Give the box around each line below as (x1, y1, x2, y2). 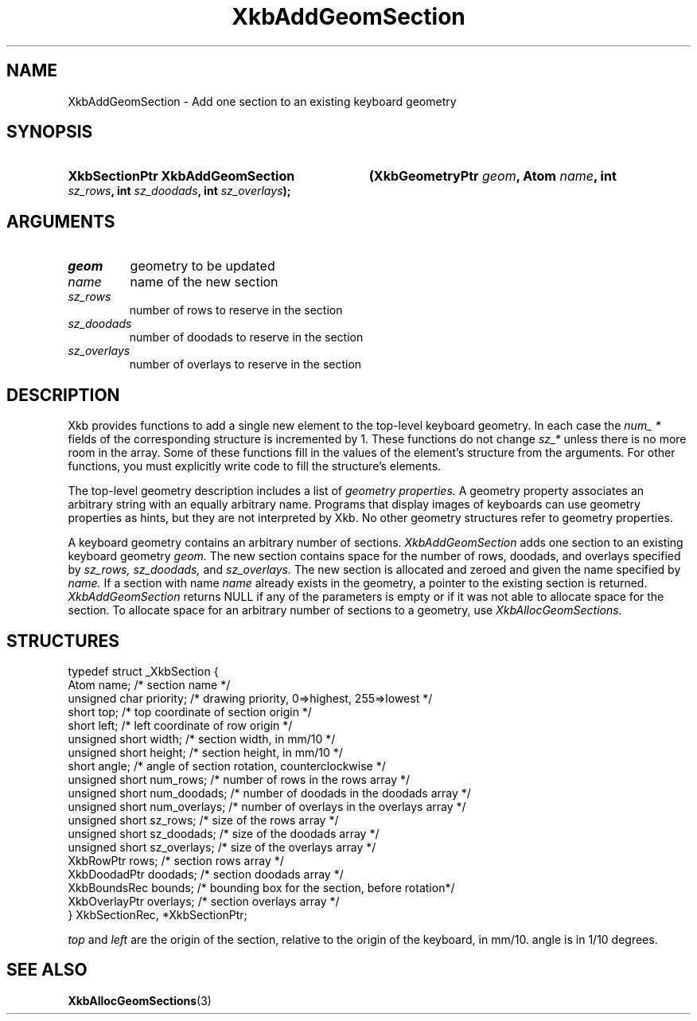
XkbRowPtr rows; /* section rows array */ (68, 853, 284, 867)
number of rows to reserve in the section (129, 303, 343, 318)
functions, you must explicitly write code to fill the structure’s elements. (68, 459, 442, 473)
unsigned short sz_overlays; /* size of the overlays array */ (68, 840, 376, 854)
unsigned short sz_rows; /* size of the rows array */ (68, 813, 339, 827)
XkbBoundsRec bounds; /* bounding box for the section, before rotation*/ (68, 880, 455, 894)
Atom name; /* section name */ (68, 677, 231, 692)
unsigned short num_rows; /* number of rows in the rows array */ (68, 772, 411, 786)
